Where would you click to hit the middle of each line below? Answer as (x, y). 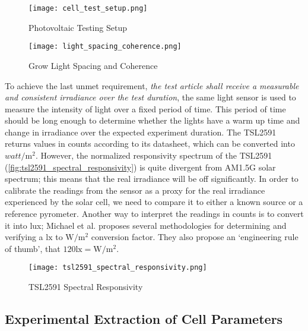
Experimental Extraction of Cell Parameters (144, 319)
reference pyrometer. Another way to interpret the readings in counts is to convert (154, 214)
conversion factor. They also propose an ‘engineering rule (195, 237)
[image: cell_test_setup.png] (88, 8)
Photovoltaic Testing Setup (78, 27)
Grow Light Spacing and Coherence (93, 65)
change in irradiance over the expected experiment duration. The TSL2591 (141, 132)
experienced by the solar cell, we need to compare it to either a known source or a (154, 202)
